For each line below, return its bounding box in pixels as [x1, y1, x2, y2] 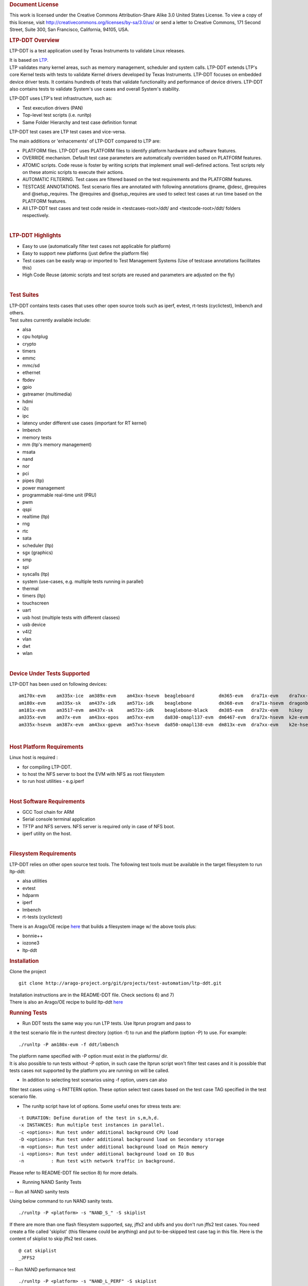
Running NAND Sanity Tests [22, 1179, 82, 1185]
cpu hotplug [22, 333, 48, 340]
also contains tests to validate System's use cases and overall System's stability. [9, 86, 180, 92]
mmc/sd [22, 362, 40, 368]
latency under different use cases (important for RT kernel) [22, 420, 147, 426]
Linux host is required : [9, 754, 58, 761]
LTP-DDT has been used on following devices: [9, 681, 107, 687]
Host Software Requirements [9, 798, 85, 805]
